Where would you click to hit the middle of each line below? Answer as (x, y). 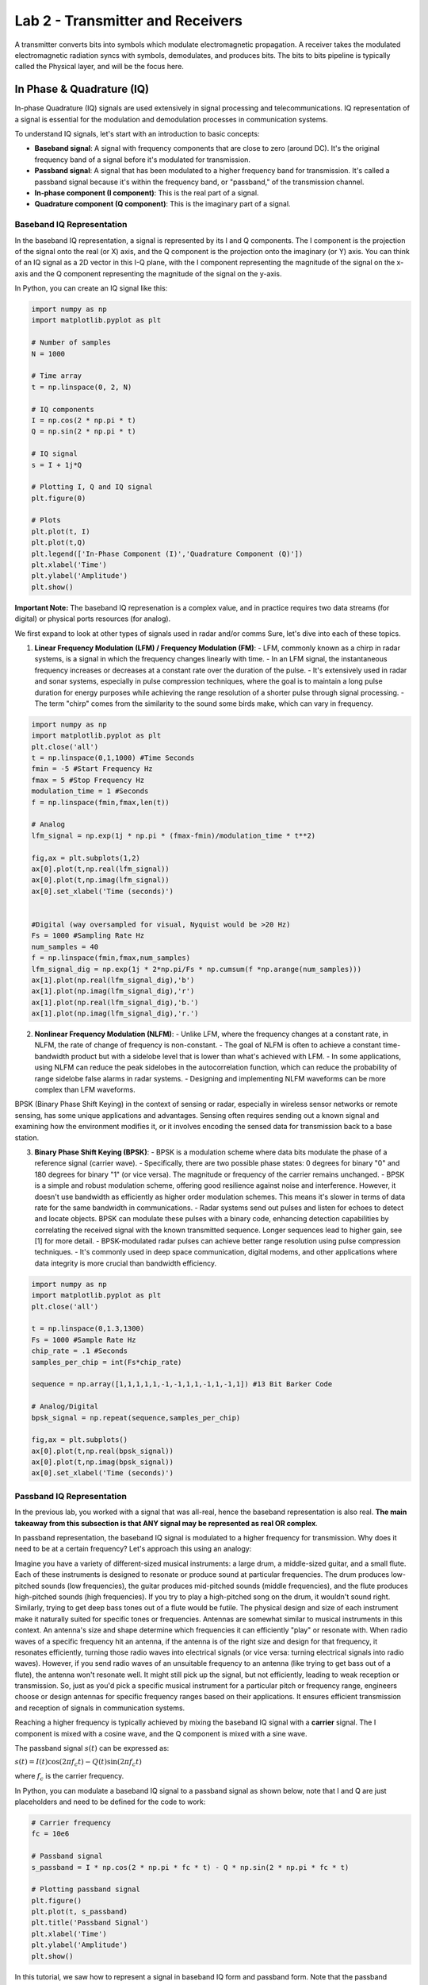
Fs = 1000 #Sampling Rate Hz (88, 936)
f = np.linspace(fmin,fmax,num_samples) (111, 958)
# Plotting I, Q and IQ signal (92, 487)
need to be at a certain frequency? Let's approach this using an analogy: (133, 1549)
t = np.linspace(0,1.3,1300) (88, 1329)
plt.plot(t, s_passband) (80, 1912)
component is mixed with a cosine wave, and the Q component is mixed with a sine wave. (161, 1733)
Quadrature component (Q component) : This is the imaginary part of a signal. (162, 204)
